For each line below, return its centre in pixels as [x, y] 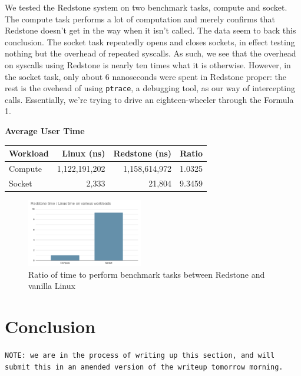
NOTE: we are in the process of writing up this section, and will [140, 356]
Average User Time [45, 131]
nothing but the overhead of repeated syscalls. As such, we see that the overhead [150, 53]
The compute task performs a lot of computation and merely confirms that [140, 19]
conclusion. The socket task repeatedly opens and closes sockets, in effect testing [150, 41]
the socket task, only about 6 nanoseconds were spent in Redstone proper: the [145, 76]
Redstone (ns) [143, 153]
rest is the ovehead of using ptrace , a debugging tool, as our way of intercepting [150, 88]
